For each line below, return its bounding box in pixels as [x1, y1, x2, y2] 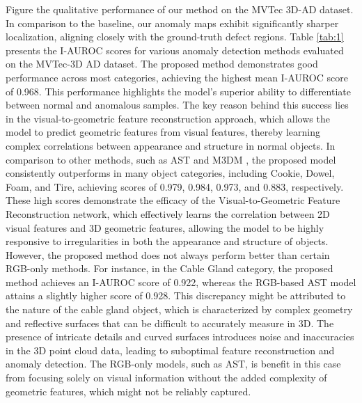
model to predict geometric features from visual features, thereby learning [6, 125, 321, 139]
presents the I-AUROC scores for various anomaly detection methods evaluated [6, 42, 344, 57]
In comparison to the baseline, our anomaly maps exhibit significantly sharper [6, 15, 339, 30]
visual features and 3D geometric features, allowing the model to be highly [6, 220, 324, 235]
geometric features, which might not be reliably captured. [6, 384, 251, 398]
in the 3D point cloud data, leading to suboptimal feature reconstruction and [6, 342, 335, 357]
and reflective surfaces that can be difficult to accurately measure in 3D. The [6, 315, 334, 330]
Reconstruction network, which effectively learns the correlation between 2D [6, 206, 330, 221]
